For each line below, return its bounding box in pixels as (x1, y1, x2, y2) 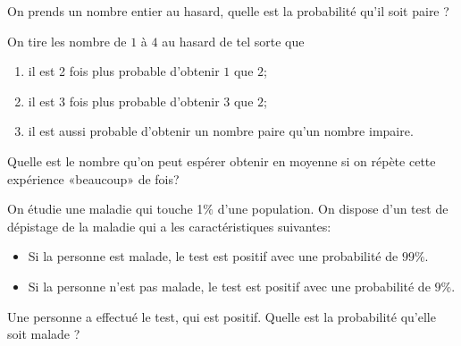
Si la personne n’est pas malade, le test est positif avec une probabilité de (28, 276, 431, 295)
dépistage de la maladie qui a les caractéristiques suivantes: (7, 216, 331, 235)
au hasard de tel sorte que (162, 31, 305, 50)
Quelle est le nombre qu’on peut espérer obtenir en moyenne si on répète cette (7, 151, 436, 170)
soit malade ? (7, 325, 80, 343)
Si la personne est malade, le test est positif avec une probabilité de (28, 247, 398, 266)
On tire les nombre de (7, 31, 127, 50)
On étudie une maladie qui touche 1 (7, 199, 204, 218)
